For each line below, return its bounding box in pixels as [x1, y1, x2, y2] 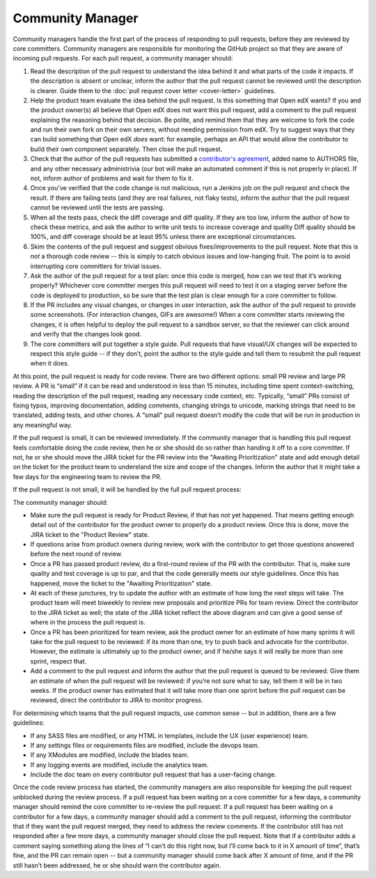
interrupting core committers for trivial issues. [30, 262, 162, 270]
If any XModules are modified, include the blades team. [30, 751, 189, 759]
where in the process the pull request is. [30, 618, 146, 627]
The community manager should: [13, 498, 108, 506]
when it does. [30, 359, 70, 368]
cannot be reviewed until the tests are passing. [30, 203, 165, 212]
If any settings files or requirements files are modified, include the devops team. [30, 741, 260, 749]
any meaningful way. [13, 421, 72, 429]
